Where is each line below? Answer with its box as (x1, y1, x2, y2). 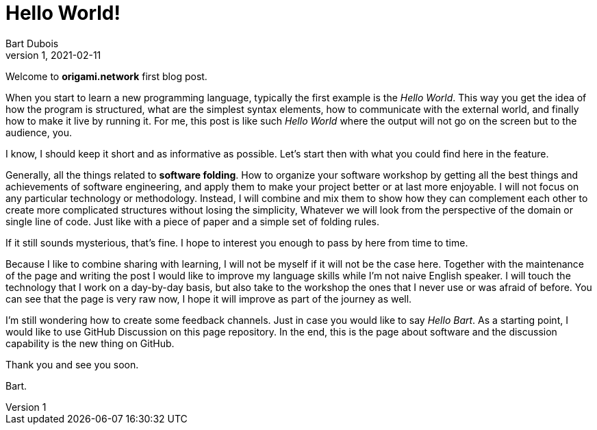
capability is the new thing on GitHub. (5, 337, 175, 349)
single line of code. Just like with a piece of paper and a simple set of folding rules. (5, 215, 379, 227)
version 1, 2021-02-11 (5, 49, 101, 61)
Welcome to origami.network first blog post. (5, 70, 207, 82)
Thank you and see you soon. (5, 358, 139, 370)
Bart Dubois (5, 37, 59, 49)
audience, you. (5, 126, 72, 138)
